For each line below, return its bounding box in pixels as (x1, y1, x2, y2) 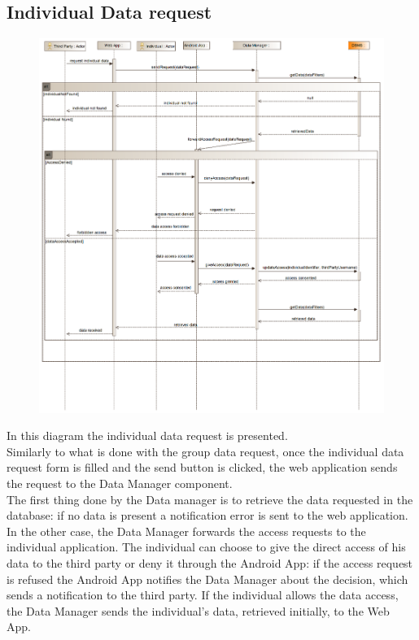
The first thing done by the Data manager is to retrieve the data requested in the (7, 490, 413, 507)
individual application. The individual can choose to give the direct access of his (7, 538, 406, 555)
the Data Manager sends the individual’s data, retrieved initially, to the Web (7, 602, 390, 619)
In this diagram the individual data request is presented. (7, 427, 288, 444)
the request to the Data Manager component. (7, 474, 233, 491)
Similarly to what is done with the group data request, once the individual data (7, 442, 404, 459)
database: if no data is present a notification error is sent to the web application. (7, 507, 408, 524)
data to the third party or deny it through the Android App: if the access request (7, 554, 413, 571)
